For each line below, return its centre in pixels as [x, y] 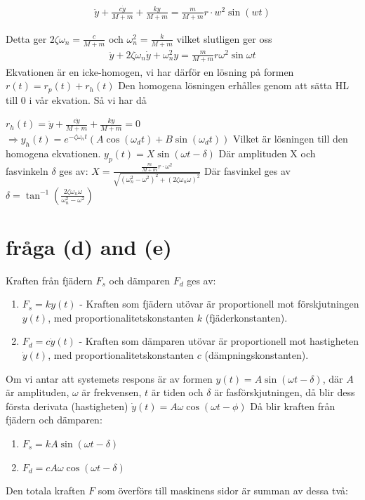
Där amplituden [253, 153]
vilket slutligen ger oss [224, 38]
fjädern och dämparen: [54, 420]
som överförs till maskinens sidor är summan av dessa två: [223, 491]
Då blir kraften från [293, 406]
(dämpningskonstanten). [257, 355]
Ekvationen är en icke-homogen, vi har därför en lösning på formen [150, 71]
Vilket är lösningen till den [290, 138]
